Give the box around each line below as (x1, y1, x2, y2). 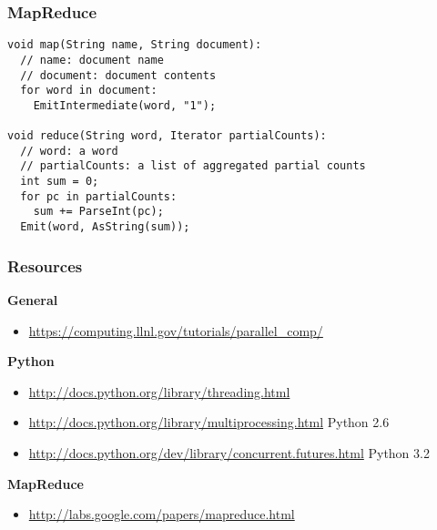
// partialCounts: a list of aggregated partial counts (20, 159, 366, 173)
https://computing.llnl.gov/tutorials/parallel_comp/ (28, 321, 323, 340)
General (7, 290, 58, 309)
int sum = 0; (20, 175, 99, 189)
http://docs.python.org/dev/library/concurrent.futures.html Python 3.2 (28, 443, 430, 462)
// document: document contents (20, 68, 217, 82)
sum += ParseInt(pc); (33, 205, 164, 219)
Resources (7, 254, 83, 277)
